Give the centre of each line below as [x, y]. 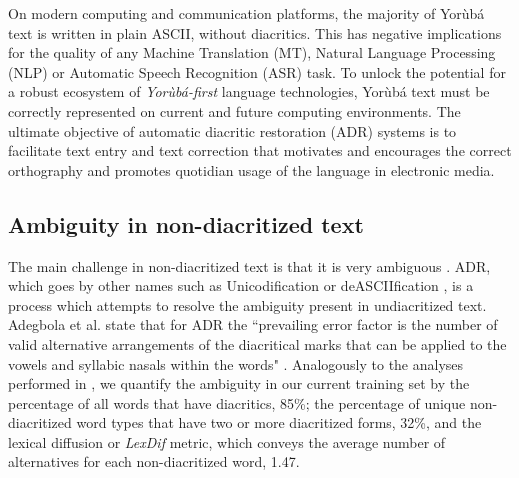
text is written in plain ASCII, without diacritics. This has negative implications [255, 32]
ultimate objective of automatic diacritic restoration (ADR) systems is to [232, 130]
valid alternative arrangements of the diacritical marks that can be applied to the [257, 343]
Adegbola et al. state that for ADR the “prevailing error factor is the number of [253, 324]
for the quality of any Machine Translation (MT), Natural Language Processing [252, 52]
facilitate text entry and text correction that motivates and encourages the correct [260, 150]
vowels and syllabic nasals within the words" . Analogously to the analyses [236, 363]
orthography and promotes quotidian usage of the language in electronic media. [251, 169]
